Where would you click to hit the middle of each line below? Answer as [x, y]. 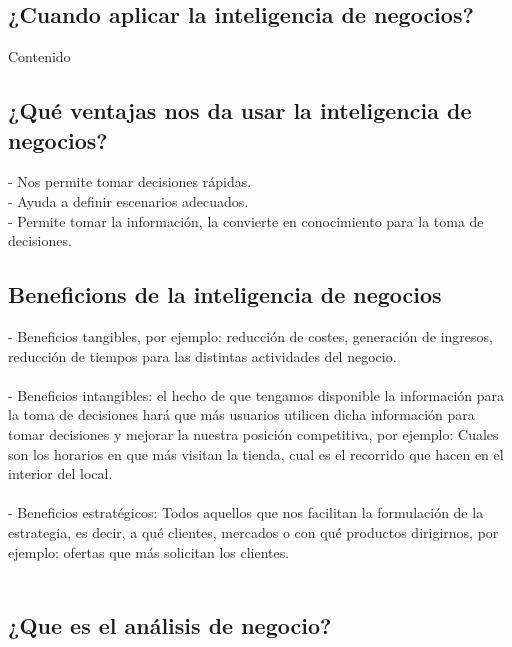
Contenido [39, 56]
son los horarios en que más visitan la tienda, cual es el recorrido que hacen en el [256, 453]
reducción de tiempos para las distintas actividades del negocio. [202, 355]
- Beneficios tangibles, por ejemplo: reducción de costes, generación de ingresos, [250, 335]
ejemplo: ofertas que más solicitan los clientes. [149, 551]
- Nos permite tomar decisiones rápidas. [130, 181]
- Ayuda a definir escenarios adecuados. [128, 200]
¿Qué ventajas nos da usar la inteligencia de [240, 110]
